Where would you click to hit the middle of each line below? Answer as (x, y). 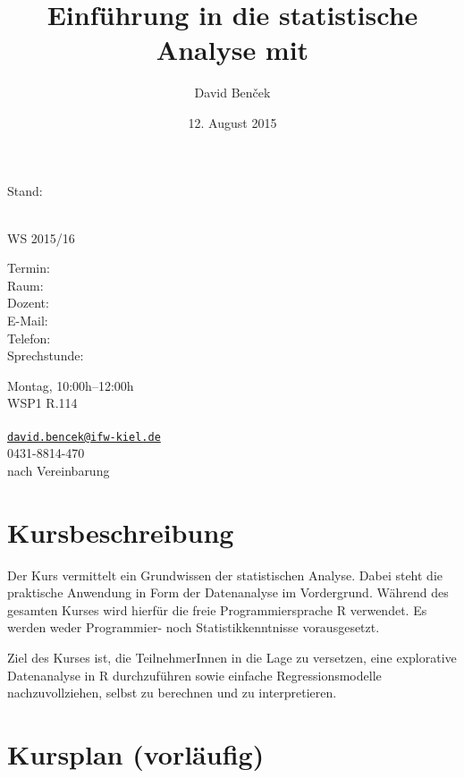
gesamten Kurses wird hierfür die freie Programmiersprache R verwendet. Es (217, 609)
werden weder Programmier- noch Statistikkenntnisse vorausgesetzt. (194, 627)
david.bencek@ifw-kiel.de (84, 437)
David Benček (232, 93)
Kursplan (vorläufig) (136, 753)
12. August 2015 (232, 122)
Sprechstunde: (46, 355)
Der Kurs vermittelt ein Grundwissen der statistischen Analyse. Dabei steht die (225, 575)
